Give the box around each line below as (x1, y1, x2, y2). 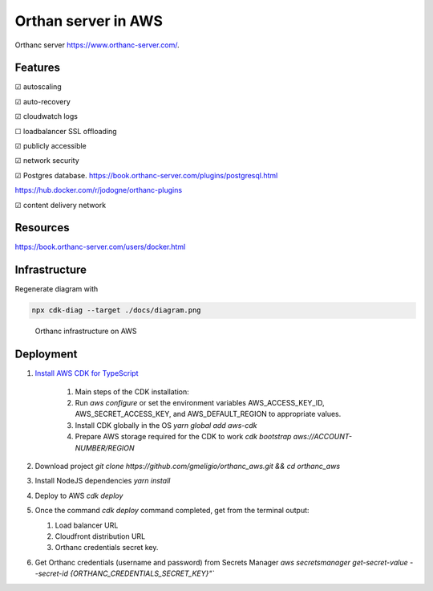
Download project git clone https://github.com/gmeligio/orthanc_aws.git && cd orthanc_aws (34, 462, 341, 471)
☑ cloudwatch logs (14, 112, 78, 121)
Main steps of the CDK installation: (75, 386, 190, 397)
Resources (14, 221, 70, 234)
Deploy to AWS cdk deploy (34, 491, 123, 500)
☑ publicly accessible (14, 141, 87, 151)
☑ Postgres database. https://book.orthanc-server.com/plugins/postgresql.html (14, 170, 278, 180)
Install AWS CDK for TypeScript (34, 369, 139, 378)
